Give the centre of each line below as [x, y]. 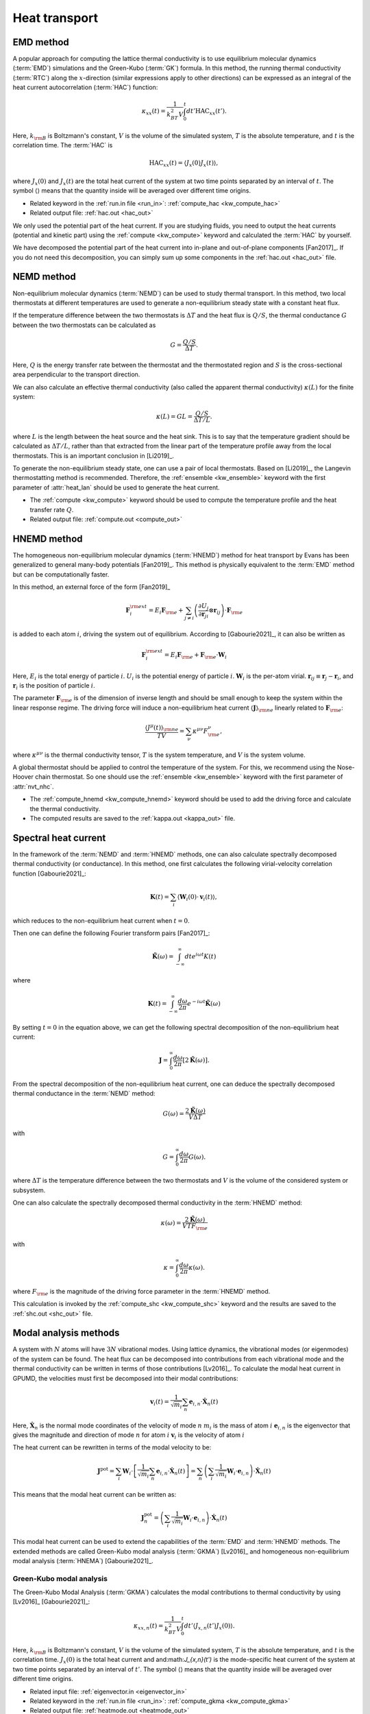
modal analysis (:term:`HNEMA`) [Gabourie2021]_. [83, 1560]
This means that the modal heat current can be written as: [95, 1495]
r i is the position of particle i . [54, 686]
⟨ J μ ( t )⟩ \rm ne [162, 728]
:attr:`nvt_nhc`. [33, 786]
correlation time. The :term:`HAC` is [63, 145]
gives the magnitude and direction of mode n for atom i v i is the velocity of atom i [128, 1435]
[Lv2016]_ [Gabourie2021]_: [51, 1602]
